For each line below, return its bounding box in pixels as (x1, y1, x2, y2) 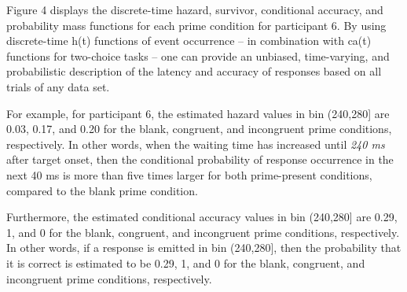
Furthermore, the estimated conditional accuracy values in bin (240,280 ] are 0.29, (6, 209, 398, 225)
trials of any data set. (6, 78, 110, 94)
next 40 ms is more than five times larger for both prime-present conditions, (6, 166, 372, 183)
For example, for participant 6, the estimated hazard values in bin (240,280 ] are (6, 105, 390, 121)
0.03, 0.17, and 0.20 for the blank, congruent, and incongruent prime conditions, (6, 120, 392, 137)
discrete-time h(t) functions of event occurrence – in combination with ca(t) (6, 32, 372, 49)
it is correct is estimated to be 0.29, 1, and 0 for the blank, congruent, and (6, 254, 365, 271)
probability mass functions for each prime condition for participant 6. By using (6, 17, 387, 33)
